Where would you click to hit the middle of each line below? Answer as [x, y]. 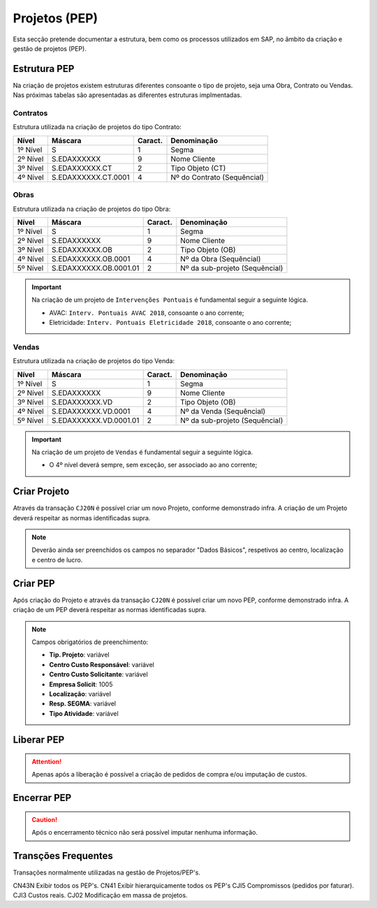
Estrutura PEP [44, 69]
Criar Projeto [41, 491]
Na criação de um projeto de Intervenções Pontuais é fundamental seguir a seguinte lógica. [170, 300]
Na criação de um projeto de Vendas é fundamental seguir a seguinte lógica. [142, 452]
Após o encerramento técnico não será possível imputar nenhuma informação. [145, 833]
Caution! [45, 819]
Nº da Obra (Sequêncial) [221, 258]
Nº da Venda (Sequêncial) [223, 411]
